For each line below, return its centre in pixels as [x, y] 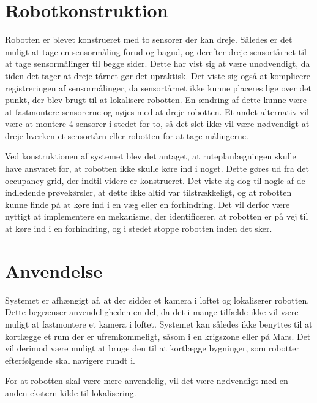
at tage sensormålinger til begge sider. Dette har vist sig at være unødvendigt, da [158, 63]
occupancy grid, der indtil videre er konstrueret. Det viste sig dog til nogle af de [155, 180]
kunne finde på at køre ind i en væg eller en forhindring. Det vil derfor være [147, 204]
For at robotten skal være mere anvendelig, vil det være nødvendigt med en [147, 381]
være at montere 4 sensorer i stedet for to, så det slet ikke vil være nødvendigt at [157, 124]
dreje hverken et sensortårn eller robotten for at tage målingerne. [127, 135]
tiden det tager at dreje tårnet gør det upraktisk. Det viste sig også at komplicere [158, 75]
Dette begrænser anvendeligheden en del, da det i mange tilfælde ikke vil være [152, 312]
